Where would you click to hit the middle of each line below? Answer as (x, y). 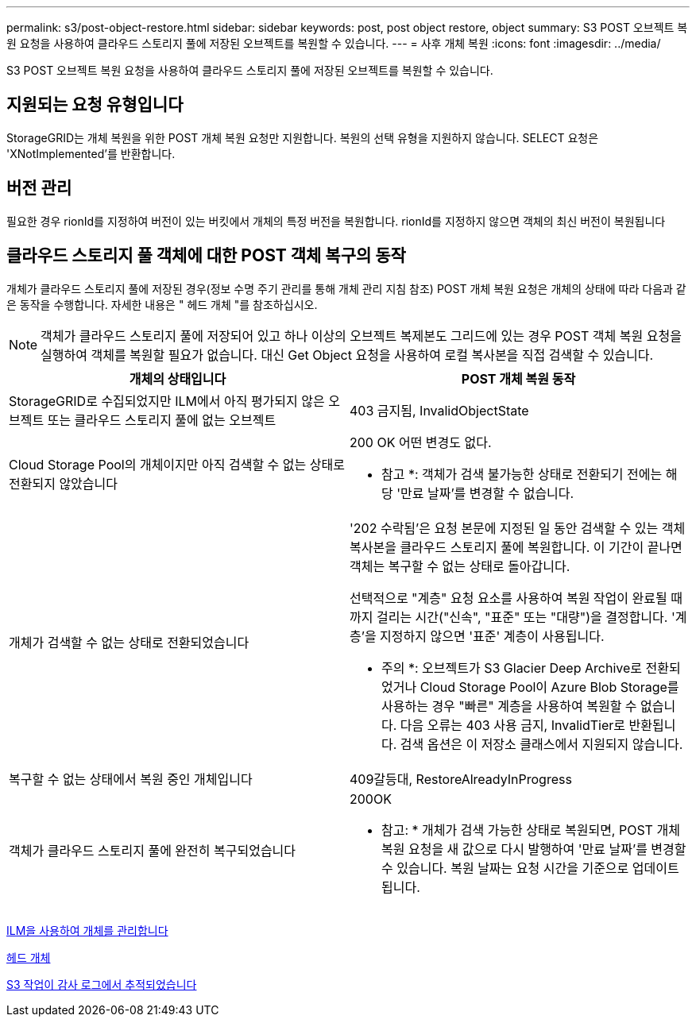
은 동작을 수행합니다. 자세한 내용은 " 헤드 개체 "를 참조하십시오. (162, 304)
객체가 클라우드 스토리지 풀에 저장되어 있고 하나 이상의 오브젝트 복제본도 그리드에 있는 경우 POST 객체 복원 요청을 (361, 336)
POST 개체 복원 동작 (518, 378)
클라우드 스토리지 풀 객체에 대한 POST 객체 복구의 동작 (206, 256)
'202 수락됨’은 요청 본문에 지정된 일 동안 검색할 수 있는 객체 (518, 528)
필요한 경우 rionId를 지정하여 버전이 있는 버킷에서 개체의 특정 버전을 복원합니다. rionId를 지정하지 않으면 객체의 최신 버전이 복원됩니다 (336, 221)
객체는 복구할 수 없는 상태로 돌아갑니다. (460, 566)
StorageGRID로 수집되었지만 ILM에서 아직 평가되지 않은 (167, 401)
